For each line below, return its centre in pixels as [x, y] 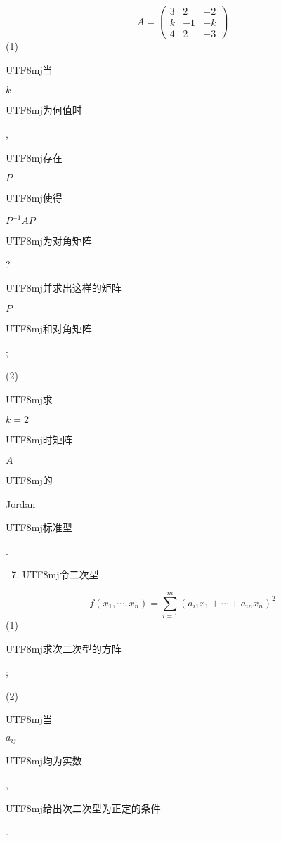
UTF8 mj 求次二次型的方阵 [64, 648]
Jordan [21, 503]
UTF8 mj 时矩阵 [39, 439]
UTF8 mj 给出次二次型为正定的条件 [83, 808]
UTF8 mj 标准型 [39, 527]
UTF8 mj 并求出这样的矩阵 [64, 288]
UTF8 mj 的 [29, 480]
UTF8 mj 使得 [34, 198]
